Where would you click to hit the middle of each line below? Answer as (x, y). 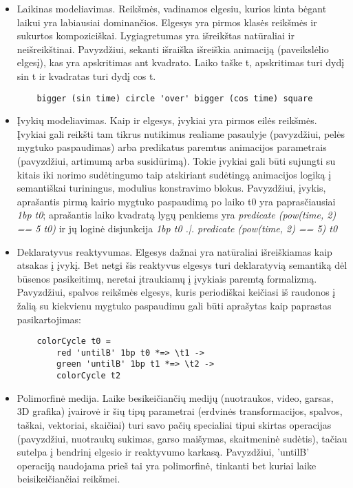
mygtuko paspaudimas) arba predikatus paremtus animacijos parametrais (172, 147)
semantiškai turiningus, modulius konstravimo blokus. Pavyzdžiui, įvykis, (171, 188)
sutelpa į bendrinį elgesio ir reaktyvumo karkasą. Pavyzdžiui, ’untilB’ (163, 452)
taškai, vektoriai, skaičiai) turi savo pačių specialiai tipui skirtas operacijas (174, 424)
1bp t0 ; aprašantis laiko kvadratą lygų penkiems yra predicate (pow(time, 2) (176, 215)
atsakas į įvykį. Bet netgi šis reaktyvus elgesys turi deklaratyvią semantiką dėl (182, 265)
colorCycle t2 (89, 376)
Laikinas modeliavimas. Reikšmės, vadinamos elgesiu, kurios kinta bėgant (172, 8)
